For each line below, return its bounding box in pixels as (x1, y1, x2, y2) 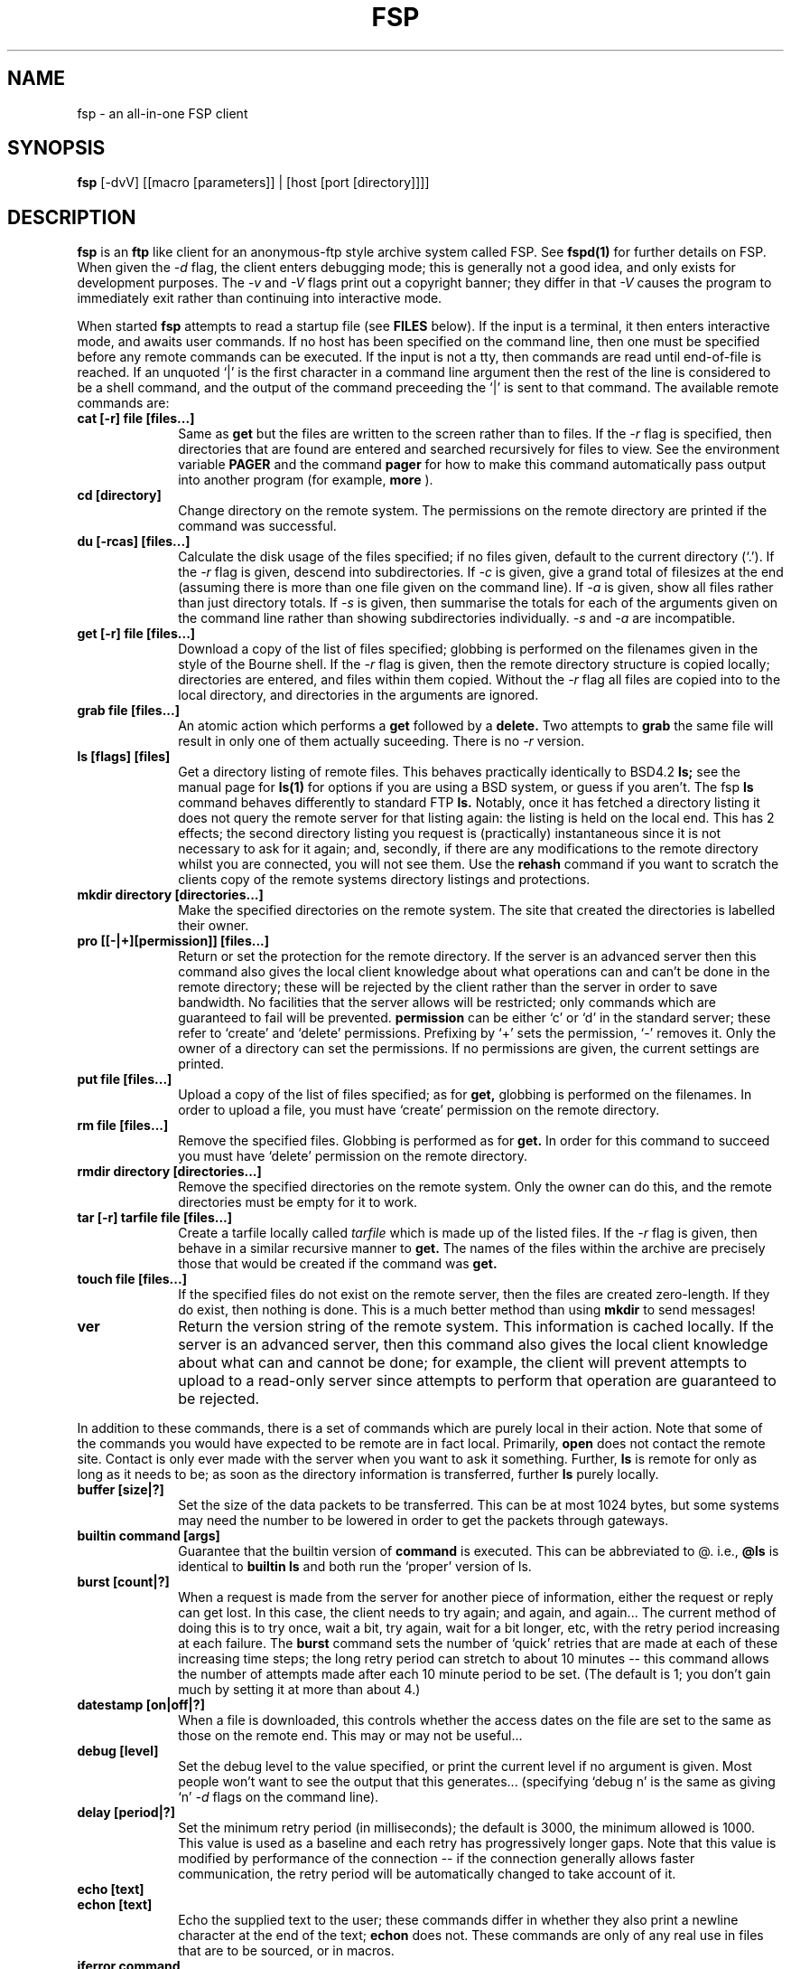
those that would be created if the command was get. (178, 1256, 498, 1272)
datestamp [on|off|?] (77, 1697, 205, 1713)
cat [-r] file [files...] (77, 410, 195, 427)
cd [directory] (77, 487, 162, 504)
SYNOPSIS (7, 137, 106, 160)
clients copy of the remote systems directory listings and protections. (178, 871, 591, 888)
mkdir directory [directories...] (77, 887, 264, 903)
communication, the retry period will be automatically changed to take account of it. (178, 1866, 676, 1882)
